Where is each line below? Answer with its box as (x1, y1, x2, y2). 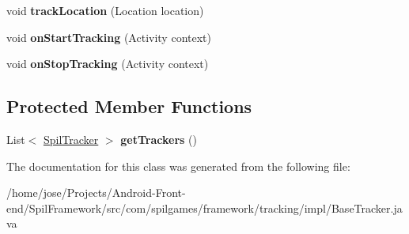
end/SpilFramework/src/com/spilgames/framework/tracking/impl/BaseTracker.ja (6, 199, 403, 216)
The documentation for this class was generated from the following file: (6, 157, 350, 174)
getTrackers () (120, 130, 197, 147)
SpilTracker (43, 130, 99, 147)
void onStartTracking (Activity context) (6, 28, 211, 45)
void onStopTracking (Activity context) (6, 55, 209, 72)
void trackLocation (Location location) (6, 2, 204, 18)
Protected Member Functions (6, 94, 252, 119)
